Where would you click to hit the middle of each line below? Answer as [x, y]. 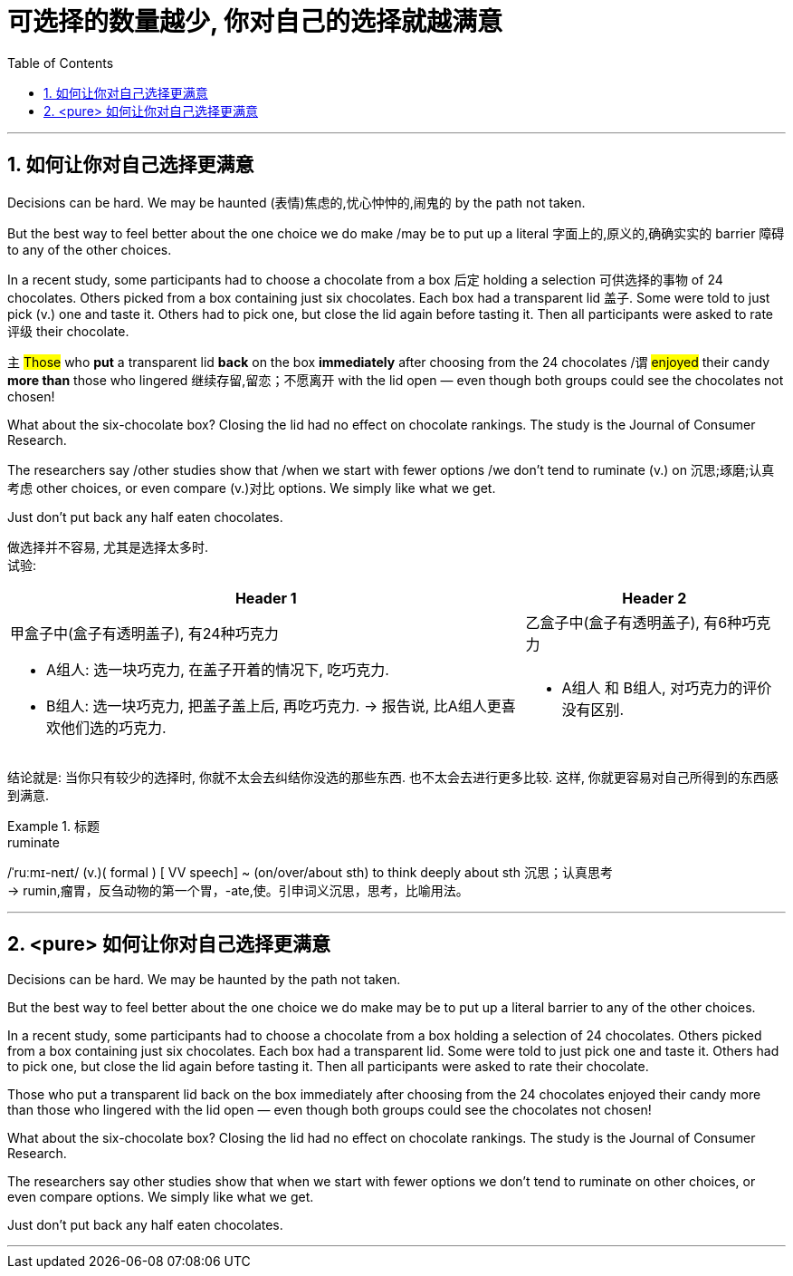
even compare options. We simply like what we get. [161, 1197]
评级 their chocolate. [68, 331]
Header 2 [654, 598]
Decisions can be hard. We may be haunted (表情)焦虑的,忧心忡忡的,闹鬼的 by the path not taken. [296, 202]
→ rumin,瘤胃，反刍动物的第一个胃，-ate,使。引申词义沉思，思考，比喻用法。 [238, 890]
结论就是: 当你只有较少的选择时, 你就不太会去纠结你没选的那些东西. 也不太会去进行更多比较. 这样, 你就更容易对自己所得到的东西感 [393, 777]
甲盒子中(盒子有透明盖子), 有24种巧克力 [144, 633]
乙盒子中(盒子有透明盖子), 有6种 [634, 622]
